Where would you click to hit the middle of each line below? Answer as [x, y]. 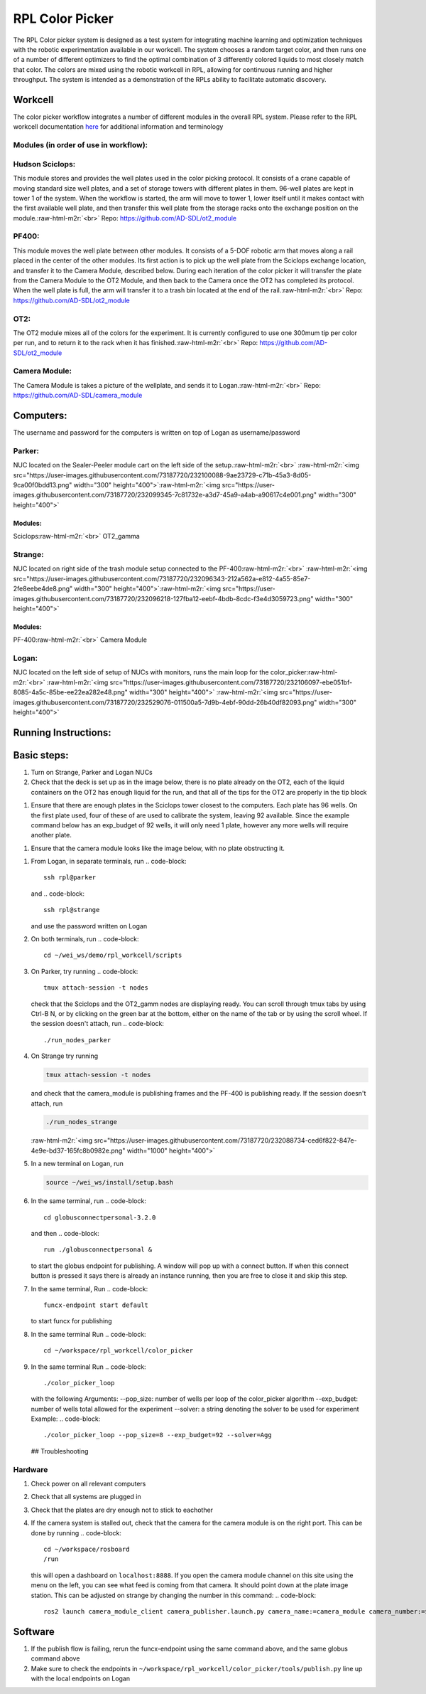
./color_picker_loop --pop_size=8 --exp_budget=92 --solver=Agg [158, 1435]
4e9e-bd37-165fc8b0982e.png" [78, 1150]
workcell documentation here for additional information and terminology [118, 127]
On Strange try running [65, 1056]
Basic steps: [41, 755]
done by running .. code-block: [76, 1532]
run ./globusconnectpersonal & [98, 1250]
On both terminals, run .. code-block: [85, 939]
